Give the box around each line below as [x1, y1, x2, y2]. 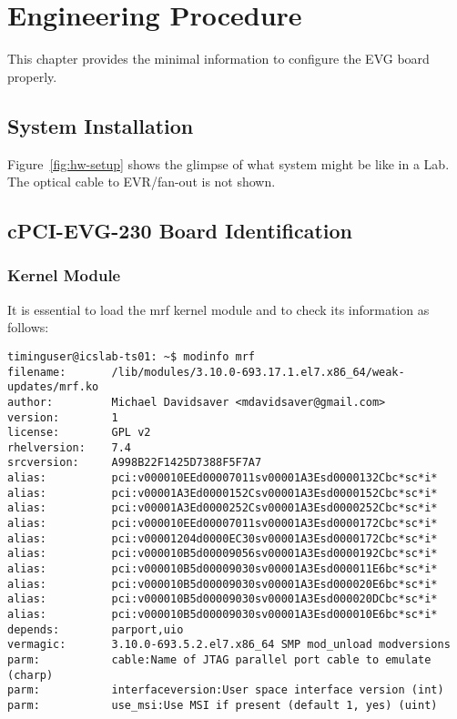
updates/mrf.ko [7, 380, 99, 394]
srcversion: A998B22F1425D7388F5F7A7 [7, 456, 262, 470]
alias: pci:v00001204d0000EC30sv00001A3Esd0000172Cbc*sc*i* [7, 532, 438, 545]
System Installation [7, 111, 194, 139]
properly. [7, 66, 57, 86]
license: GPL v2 [7, 426, 151, 440]
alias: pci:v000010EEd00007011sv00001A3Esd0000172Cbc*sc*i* [7, 517, 438, 531]
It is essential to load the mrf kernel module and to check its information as [7, 299, 430, 319]
